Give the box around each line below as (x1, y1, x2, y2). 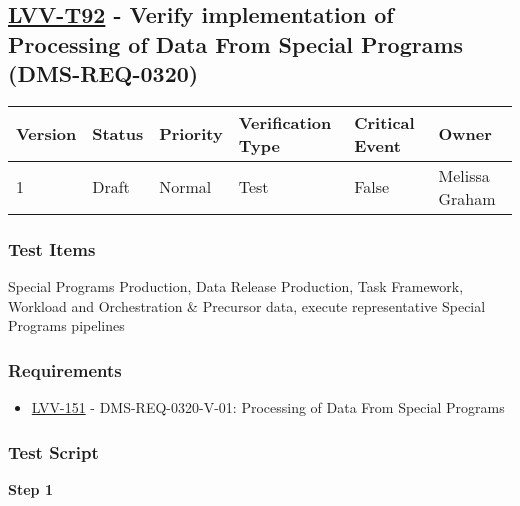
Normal (159, 175, 212, 199)
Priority (159, 122, 223, 146)
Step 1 (8, 479, 53, 500)
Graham (438, 186, 496, 210)
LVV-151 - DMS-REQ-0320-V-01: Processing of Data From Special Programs (31, 397, 505, 418)
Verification (238, 110, 332, 134)
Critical (354, 110, 415, 134)
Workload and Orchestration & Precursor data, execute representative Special (8, 295, 486, 316)
